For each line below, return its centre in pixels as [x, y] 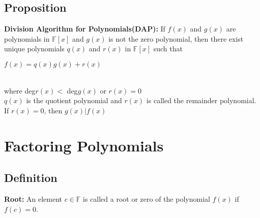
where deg [20, 90]
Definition [31, 178]
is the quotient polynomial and [74, 100]
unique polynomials [34, 49]
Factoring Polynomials [84, 145]
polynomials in [27, 38]
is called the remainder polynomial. [201, 100]
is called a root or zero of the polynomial [147, 198]
